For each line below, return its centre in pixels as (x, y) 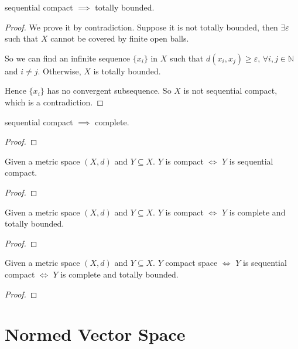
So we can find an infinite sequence (67, 58)
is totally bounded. (127, 71)
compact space (191, 263)
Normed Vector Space (95, 334)
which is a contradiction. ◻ (54, 102)
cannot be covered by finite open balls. (120, 38)
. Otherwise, (59, 71)
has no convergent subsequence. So (109, 90)
